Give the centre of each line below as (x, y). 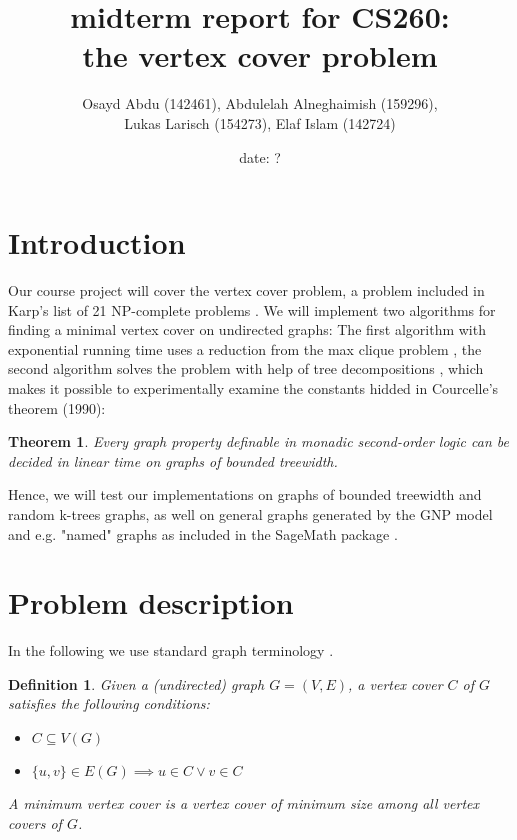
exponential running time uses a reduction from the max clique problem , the (245, 348)
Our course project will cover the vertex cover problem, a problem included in (246, 290)
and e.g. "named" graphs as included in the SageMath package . (203, 533)
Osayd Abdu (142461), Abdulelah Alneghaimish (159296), (260, 103)
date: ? (260, 156)
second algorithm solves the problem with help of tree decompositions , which (246, 368)
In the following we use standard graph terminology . (171, 650)
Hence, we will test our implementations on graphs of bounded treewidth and (245, 494)
